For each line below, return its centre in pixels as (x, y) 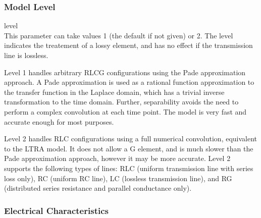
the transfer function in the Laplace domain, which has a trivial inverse (114, 92)
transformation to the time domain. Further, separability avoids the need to (121, 102)
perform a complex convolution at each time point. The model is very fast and (125, 111)
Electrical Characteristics (56, 210)
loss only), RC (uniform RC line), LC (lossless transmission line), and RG (118, 178)
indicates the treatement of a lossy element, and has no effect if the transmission (128, 45)
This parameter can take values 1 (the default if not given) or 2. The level (119, 35)
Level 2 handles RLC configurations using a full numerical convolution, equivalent (131, 139)
